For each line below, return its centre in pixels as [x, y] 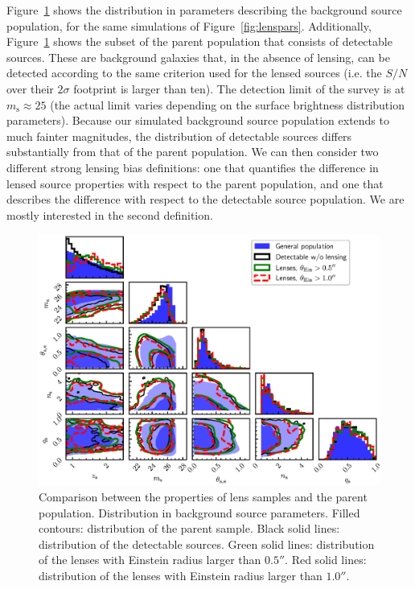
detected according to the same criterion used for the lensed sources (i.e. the [194, 73]
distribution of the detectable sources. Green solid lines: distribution [207, 544]
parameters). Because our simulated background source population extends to [198, 120]
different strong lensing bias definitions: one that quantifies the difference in [193, 167]
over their [30, 88]
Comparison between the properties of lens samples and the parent [203, 497]
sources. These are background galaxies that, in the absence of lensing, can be [198, 57]
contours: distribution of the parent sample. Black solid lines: [189, 528]
